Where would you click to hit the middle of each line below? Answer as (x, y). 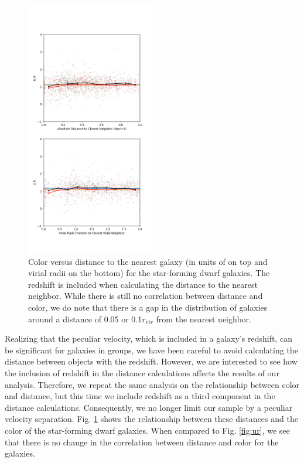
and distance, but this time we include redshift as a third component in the (140, 396)
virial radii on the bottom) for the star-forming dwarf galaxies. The (149, 273)
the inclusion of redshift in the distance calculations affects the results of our (142, 372)
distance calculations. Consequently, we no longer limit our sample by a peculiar (149, 407)
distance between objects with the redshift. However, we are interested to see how (151, 361)
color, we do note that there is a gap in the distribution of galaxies (148, 307)
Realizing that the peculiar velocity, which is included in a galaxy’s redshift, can (148, 338)
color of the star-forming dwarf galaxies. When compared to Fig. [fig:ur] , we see (147, 430)
